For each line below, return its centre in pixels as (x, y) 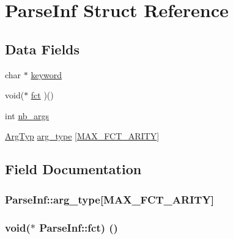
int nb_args (27, 115)
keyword (46, 74)
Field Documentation (73, 169)
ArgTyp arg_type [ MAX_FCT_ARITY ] (82, 136)
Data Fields (43, 49)
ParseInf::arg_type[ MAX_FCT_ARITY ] (109, 199)
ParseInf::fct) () (79, 227)
